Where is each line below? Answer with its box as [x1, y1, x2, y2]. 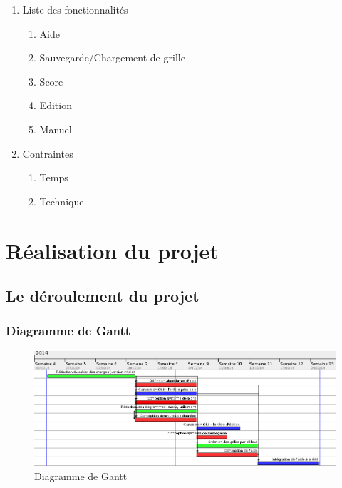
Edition [39, 98, 72, 113]
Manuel [39, 121, 72, 136]
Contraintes [22, 146, 73, 161]
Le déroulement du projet [6, 285, 199, 307]
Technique [39, 193, 84, 208]
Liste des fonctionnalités [22, 2, 128, 16]
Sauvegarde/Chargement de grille [39, 50, 185, 65]
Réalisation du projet [6, 235, 219, 265]
